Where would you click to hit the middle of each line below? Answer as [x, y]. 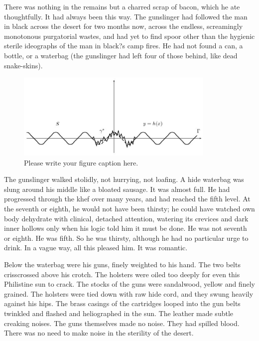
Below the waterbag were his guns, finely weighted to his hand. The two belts [122, 264]
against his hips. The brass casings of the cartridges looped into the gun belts [122, 303]
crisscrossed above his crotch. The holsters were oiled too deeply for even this [122, 274]
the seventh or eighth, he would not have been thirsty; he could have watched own [129, 209]
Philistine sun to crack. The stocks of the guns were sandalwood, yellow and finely [129, 284]
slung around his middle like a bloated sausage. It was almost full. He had [117, 189]
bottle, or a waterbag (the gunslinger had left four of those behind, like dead [121, 55]
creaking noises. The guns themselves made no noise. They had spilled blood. [122, 323]
